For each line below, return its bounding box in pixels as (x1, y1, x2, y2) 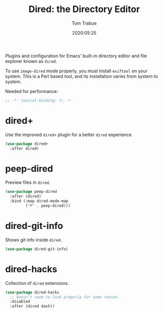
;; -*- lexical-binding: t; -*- (5, 98, 73, 103)
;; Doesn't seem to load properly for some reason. (10, 294, 120, 299)
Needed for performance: (5, 88, 58, 94)
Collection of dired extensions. (5, 280, 69, 286)
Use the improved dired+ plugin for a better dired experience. (5, 132, 133, 138)
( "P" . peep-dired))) (25, 203, 71, 208)
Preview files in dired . (5, 179, 51, 185)
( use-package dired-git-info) (5, 246, 69, 252)
